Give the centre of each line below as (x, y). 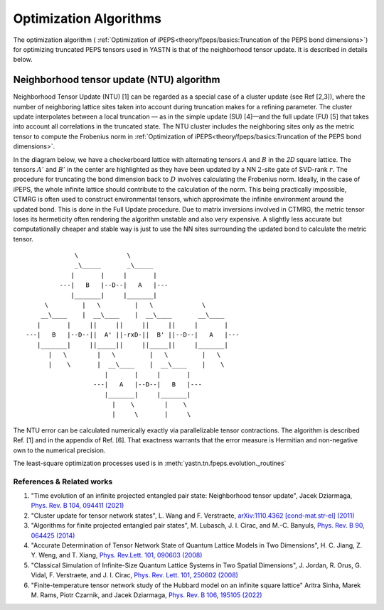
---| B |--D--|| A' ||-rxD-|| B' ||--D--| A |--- (133, 335)
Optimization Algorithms (87, 18)
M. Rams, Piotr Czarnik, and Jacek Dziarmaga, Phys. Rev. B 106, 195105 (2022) (146, 595)
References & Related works (63, 481)
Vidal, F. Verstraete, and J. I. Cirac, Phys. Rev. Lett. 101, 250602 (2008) (134, 575)
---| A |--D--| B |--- (148, 385)
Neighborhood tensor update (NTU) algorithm (117, 80)
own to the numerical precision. (59, 450)
